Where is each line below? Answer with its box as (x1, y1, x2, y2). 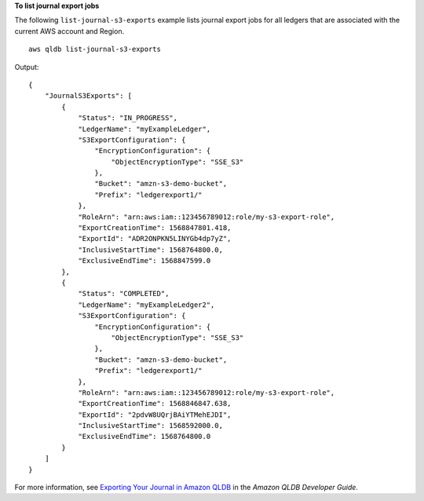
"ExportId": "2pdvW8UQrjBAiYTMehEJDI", (78, 410, 232, 419)
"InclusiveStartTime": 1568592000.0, (78, 421, 224, 430)
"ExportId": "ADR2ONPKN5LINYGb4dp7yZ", (78, 234, 232, 243)
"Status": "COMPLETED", (78, 289, 170, 298)
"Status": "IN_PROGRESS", (78, 114, 178, 123)
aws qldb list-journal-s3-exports (28, 45, 161, 54)
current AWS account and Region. (14, 26, 125, 35)
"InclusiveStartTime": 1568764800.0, (78, 245, 224, 254)
